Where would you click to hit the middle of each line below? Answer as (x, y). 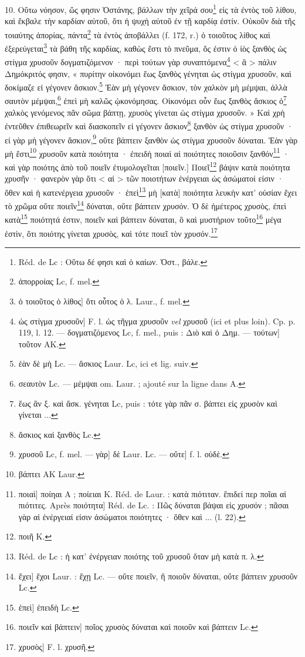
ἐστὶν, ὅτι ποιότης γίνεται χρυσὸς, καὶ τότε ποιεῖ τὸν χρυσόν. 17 (111, 232)
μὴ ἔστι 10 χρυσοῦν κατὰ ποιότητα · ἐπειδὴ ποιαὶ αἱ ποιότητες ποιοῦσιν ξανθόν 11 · (147, 152)
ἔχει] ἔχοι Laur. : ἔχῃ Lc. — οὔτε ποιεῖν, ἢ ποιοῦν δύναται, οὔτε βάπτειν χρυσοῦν (158, 576)
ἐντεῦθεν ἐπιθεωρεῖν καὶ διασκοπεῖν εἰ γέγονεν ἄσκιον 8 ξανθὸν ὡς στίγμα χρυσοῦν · (149, 125)
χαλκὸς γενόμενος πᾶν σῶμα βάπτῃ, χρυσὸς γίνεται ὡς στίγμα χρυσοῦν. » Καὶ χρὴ (145, 112)
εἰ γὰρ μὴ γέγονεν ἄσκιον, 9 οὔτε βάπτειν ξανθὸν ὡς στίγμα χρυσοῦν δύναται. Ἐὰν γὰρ (151, 139)
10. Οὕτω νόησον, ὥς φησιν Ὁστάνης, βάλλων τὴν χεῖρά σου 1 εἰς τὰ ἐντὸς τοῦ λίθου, (151, 9)
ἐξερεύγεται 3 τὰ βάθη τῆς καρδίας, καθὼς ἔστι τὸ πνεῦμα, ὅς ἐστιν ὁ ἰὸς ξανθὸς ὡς (146, 47)
